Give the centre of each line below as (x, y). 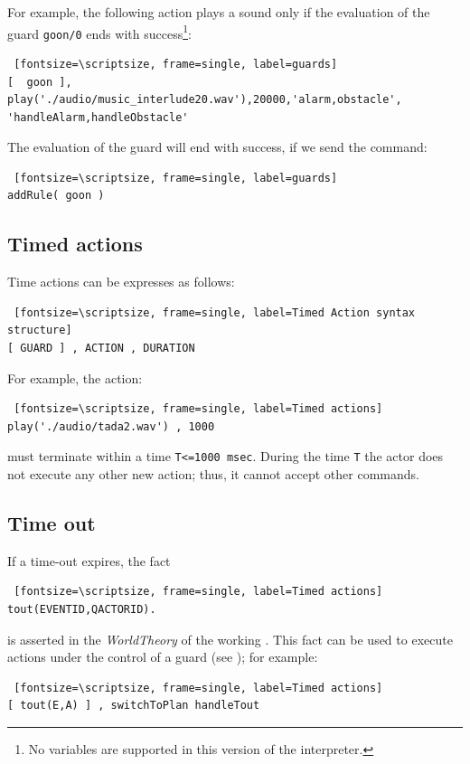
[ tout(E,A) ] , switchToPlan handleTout (134, 706)
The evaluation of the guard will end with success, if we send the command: (217, 147)
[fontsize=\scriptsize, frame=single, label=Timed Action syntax (215, 312)
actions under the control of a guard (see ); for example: (163, 657)
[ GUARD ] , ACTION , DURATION (101, 349)
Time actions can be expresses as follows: (121, 282)
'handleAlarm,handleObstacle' (98, 117)
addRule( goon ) (56, 196)
